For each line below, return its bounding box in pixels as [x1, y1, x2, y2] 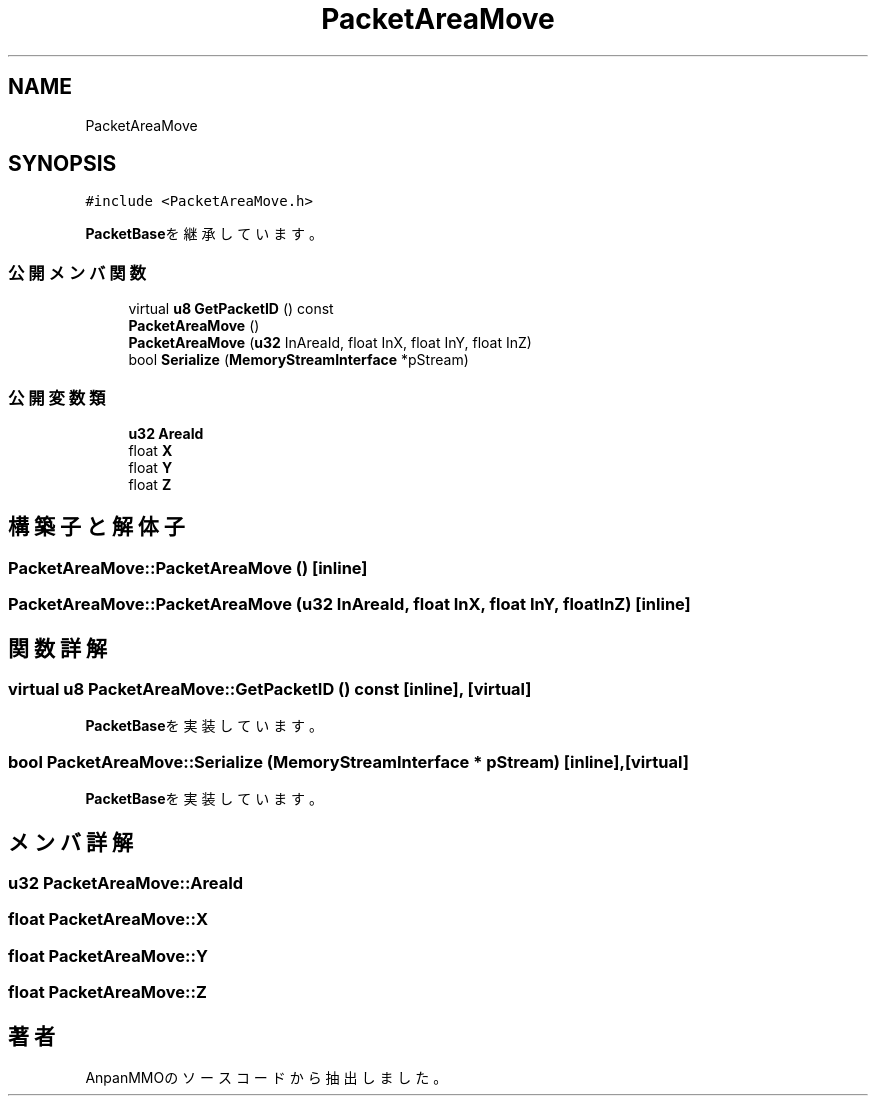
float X [128, 441, 173, 459]
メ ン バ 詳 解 [8, 829, 133, 855]
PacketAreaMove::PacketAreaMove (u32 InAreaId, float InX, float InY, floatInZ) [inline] [8, 594, 691, 615]
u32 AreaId [128, 424, 204, 442]
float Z [128, 475, 172, 493]
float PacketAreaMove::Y [8, 945, 208, 966]
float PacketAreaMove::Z [8, 982, 207, 1003]
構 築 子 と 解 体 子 [8, 514, 185, 540]
